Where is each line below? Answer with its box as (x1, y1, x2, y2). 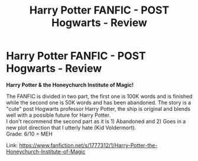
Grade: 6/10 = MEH (6, 130, 53, 137)
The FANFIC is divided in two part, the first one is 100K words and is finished (6, 93, 193, 100)
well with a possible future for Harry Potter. (6, 111, 111, 119)
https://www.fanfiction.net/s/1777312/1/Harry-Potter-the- (19, 142, 158, 149)
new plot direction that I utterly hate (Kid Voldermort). (6, 124, 137, 131)
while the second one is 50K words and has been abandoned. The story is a (6, 98, 191, 106)
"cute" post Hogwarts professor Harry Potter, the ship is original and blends (6, 105, 191, 112)
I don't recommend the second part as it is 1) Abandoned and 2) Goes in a (6, 117, 186, 124)
